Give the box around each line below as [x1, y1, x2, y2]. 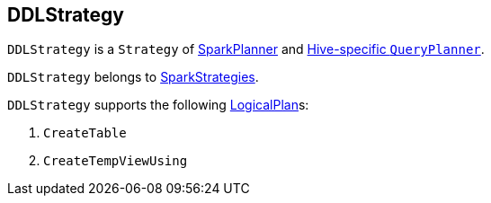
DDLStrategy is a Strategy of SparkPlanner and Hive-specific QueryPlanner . [7, 41, 485, 57]
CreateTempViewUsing [43, 154, 188, 169]
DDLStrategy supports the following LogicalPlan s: [7, 97, 309, 113]
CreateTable [43, 126, 127, 141]
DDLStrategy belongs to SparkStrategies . [7, 69, 259, 85]
